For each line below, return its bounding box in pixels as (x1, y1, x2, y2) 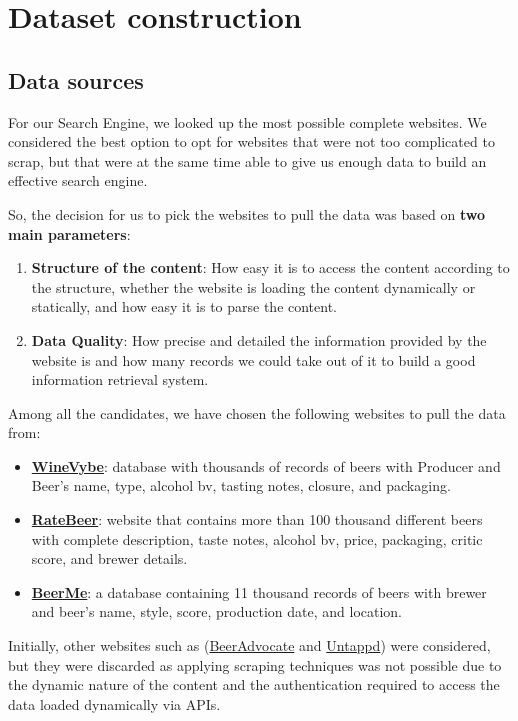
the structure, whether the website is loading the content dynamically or (31, 276, 476, 297)
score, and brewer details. (31, 548, 188, 569)
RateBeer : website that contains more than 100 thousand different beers (31, 509, 483, 530)
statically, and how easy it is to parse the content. (31, 296, 338, 317)
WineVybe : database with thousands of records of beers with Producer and (31, 455, 501, 476)
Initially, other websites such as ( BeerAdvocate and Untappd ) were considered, (8, 635, 491, 656)
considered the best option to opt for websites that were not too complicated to (8, 131, 495, 152)
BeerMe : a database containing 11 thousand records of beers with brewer (31, 581, 487, 602)
